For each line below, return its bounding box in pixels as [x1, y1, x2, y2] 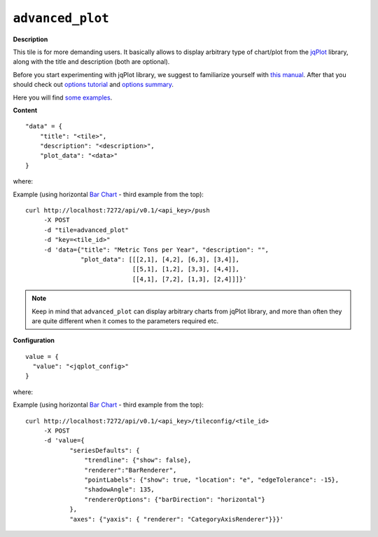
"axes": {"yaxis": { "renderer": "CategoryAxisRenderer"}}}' [69, 515, 284, 523]
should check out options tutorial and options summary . [13, 81, 174, 89]
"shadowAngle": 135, [84, 486, 155, 494]
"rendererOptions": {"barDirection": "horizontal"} [84, 495, 265, 503]
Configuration [13, 337, 55, 345]
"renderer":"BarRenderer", [84, 466, 177, 474]
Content [13, 106, 38, 114]
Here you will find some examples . [13, 93, 113, 102]
